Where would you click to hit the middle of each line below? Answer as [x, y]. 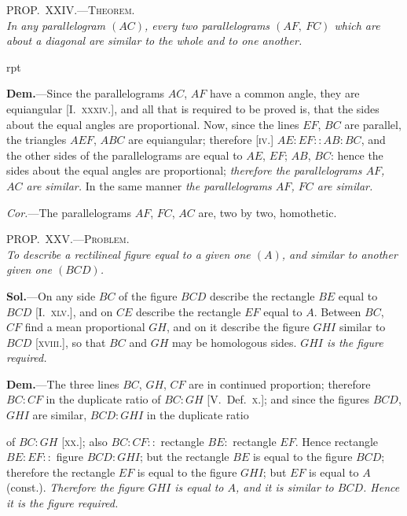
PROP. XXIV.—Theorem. [71, 9]
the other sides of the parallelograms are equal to [125, 155]
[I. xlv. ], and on [74, 311]
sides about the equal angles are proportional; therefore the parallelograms [184, 170]
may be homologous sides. [234, 342]
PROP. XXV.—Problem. [68, 239]
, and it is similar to [285, 487]
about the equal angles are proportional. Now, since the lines [153, 124]
